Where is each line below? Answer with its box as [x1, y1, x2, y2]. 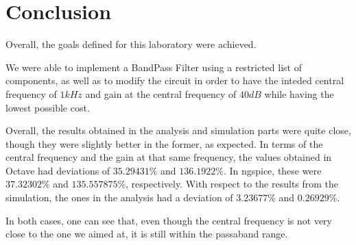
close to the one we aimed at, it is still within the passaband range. [5, 227, 288, 241]
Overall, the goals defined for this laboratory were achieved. [5, 37, 257, 51]
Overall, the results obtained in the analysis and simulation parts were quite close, [5, 123, 351, 138]
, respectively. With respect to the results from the [126, 177, 339, 191]
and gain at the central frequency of [85, 86, 237, 101]
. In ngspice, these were [223, 163, 322, 177]
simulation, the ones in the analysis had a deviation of [5, 190, 233, 205]
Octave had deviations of [5, 163, 110, 177]
